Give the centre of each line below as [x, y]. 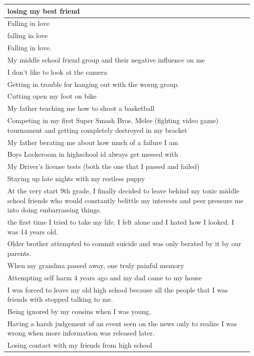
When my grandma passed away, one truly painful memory [96, 265]
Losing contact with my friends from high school [80, 345]
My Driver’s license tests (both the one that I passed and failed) [104, 166]
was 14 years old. [33, 231]
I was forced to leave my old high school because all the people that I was [118, 289]
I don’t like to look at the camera [57, 72]
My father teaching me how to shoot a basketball [81, 108]
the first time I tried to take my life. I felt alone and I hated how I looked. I [121, 221]
